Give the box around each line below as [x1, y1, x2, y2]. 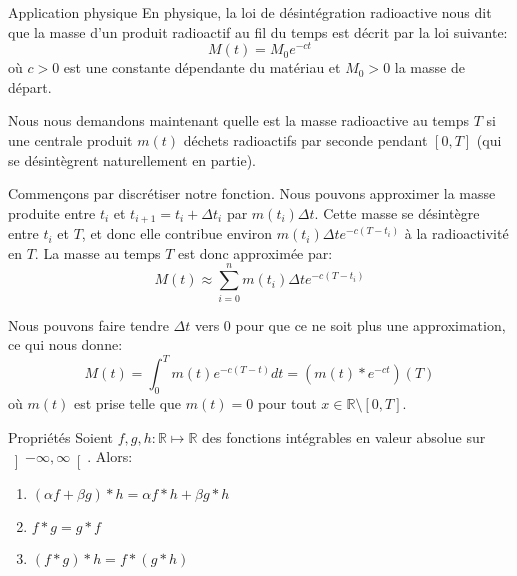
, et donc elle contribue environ [81, 223, 273, 244]
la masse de [394, 57, 465, 78]
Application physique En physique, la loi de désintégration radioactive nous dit [8, 2, 492, 22]
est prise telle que [73, 393, 182, 414]
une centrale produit [8, 130, 133, 151]
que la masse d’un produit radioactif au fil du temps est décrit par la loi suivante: [8, 21, 508, 42]
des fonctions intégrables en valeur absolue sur [201, 426, 486, 447]
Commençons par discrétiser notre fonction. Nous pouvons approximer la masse [8, 183, 496, 204]
